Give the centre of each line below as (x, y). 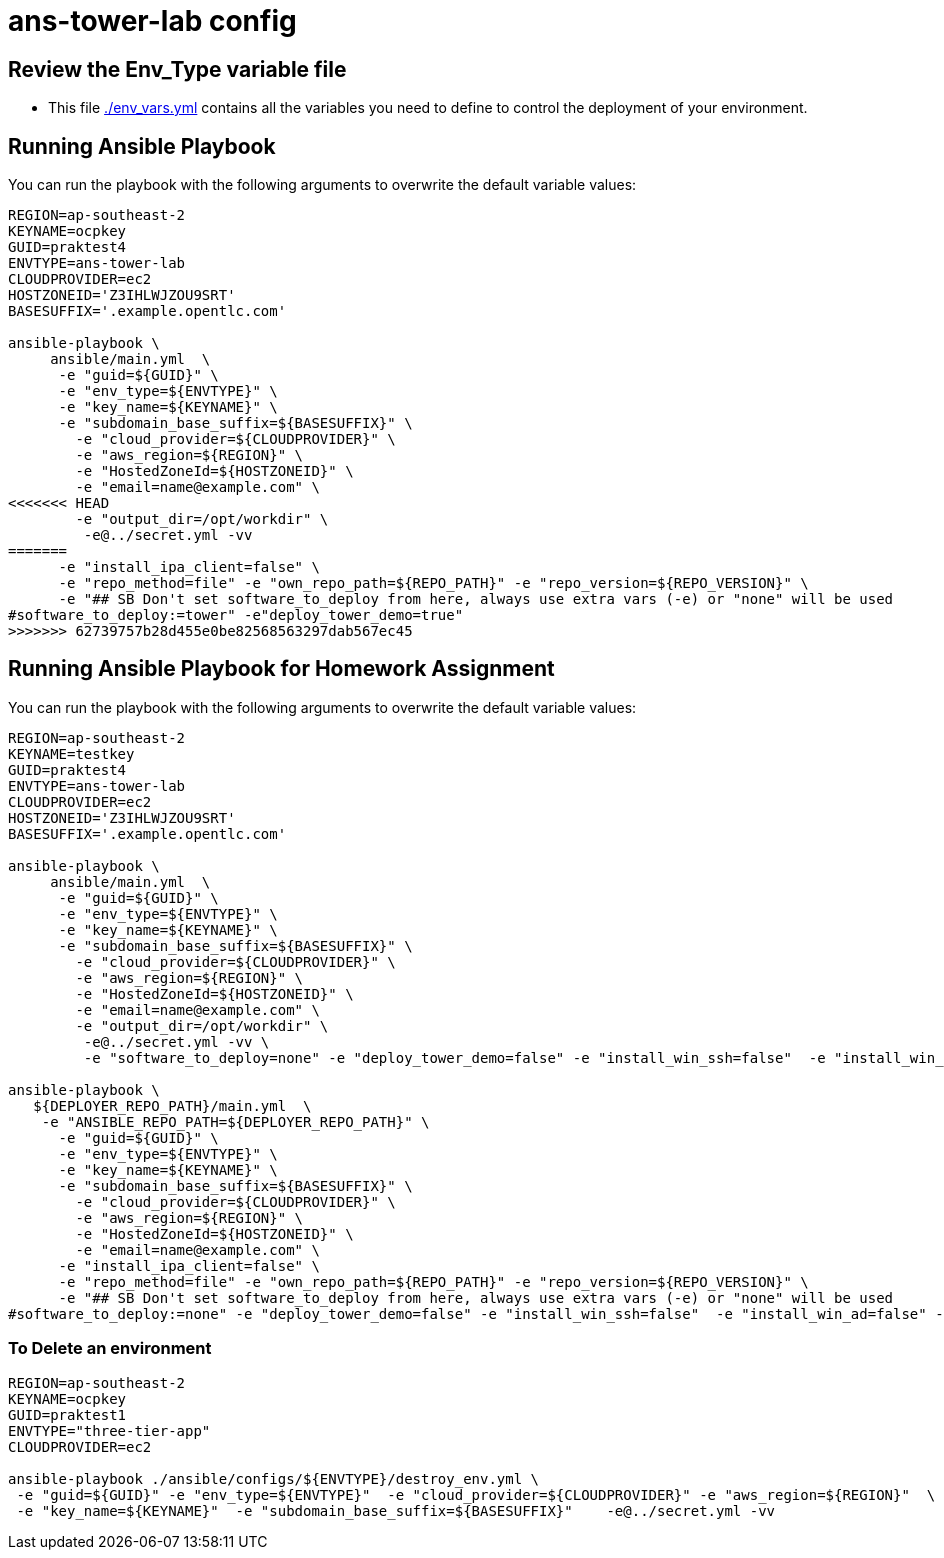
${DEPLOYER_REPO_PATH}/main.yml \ (172, 1105)
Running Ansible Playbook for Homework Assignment (281, 669)
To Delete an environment (110, 1348)
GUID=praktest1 (67, 1414)
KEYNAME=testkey (71, 753)
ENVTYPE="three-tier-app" (109, 1430)
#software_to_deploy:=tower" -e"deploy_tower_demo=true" (236, 615)
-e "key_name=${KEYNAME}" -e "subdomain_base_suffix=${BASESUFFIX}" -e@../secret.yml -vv (396, 1510)
